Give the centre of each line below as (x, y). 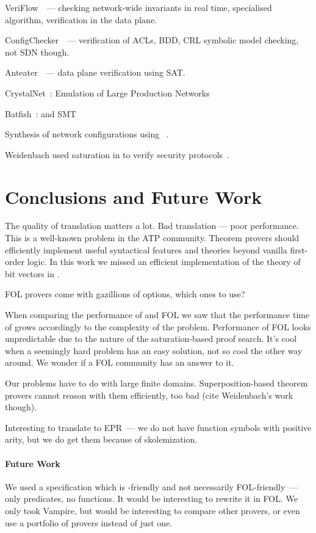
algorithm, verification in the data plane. (81, 19)
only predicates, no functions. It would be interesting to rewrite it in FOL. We (151, 499)
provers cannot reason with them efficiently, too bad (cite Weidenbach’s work (149, 395)
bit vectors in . (32, 273)
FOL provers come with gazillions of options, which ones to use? (125, 294)
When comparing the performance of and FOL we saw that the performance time (157, 315)
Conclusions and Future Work (134, 196)
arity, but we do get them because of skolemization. (101, 439)
